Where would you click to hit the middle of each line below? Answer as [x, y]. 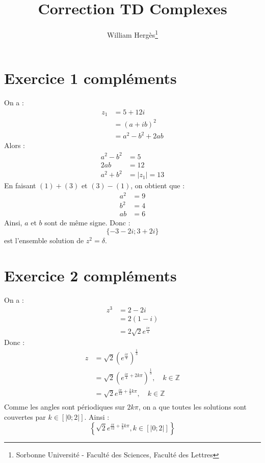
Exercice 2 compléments [90, 275]
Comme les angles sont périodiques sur [64, 407]
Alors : [15, 145]
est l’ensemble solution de [44, 240]
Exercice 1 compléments [90, 78]
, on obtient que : [158, 185]
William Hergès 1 [132, 34]
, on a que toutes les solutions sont [192, 407]
